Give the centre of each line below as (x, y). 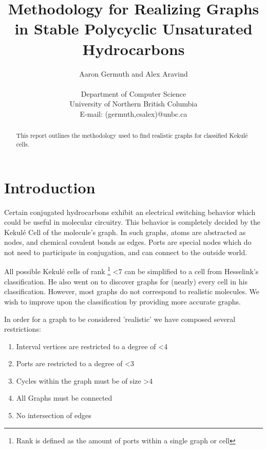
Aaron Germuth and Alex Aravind (133, 73)
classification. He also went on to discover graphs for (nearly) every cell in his (126, 281)
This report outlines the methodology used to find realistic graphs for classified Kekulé (132, 136)
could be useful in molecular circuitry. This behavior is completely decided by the (132, 222)
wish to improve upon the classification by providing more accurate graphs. (122, 301)
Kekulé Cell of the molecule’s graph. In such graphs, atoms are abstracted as (125, 232)
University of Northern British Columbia (133, 104)
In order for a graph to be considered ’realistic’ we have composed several (120, 319)
